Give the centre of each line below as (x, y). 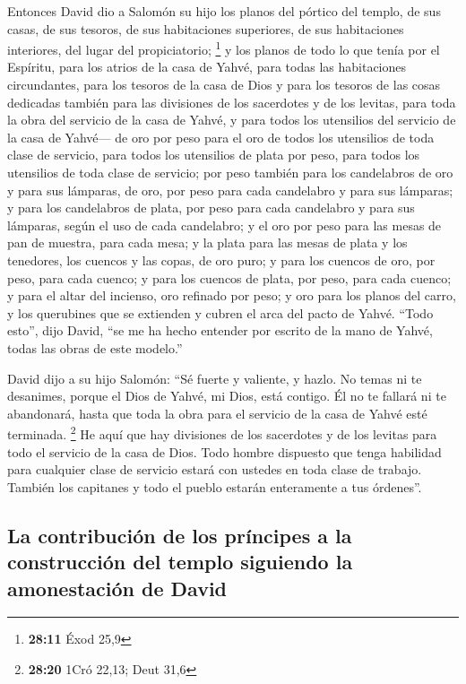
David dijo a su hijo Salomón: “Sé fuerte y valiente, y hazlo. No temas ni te (215, 378)
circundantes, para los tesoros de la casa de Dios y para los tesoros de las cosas (224, 85)
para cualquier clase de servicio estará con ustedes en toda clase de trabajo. (215, 469)
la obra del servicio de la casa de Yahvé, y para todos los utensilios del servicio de (232, 120)
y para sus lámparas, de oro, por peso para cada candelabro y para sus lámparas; (230, 190)
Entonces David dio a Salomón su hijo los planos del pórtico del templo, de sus (224, 11)
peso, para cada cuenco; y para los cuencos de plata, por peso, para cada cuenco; (229, 277)
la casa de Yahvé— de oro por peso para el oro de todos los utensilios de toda (221, 137)
